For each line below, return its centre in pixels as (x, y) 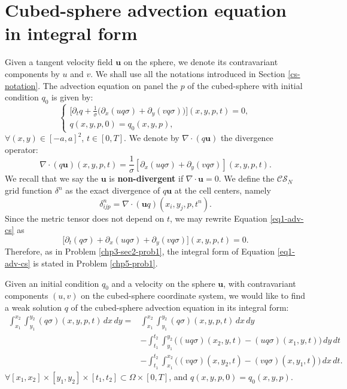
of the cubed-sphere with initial (245, 85)
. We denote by (152, 138)
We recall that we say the (52, 178)
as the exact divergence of (113, 190)
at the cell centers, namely (223, 190)
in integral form (71, 33)
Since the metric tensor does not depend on (85, 218)
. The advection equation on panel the (108, 85)
